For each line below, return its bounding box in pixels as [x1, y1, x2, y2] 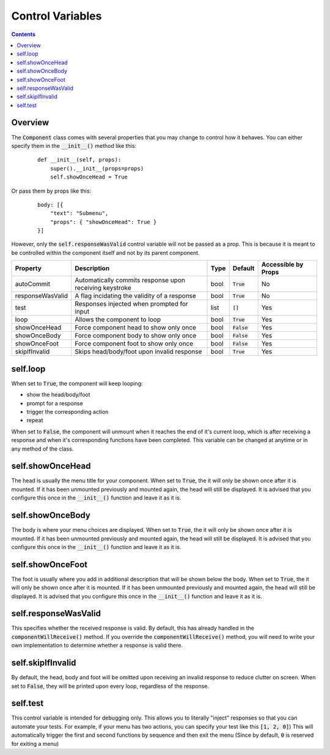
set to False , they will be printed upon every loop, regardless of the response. [11, 682, 210, 690]
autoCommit [15, 280, 51, 289]
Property [15, 264, 42, 273]
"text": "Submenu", [50, 210, 109, 217]
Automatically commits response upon [74, 276, 186, 284]
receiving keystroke [74, 284, 131, 292]
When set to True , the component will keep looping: [11, 380, 143, 387]
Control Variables [11, 9, 102, 23]
